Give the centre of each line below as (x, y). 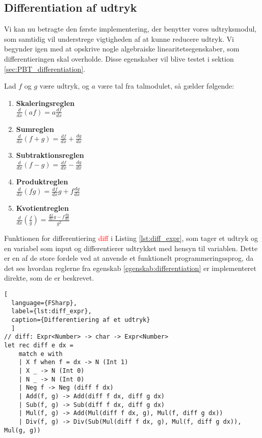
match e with (41, 354)
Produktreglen (42, 182)
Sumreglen (35, 129)
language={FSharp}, (44, 303)
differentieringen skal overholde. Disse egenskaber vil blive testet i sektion (119, 58)
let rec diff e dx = (39, 345)
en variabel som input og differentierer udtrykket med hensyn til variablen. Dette (131, 248)
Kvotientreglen (42, 208)
